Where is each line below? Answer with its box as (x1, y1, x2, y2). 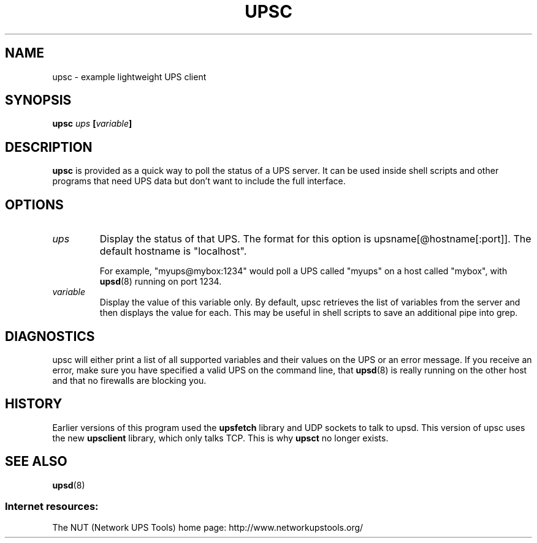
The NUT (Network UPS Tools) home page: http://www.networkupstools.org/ (52, 522, 364, 533)
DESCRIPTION (5, 139, 93, 155)
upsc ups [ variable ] (52, 118, 132, 129)
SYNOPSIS (5, 92, 72, 108)
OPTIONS (5, 197, 64, 212)
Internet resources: (5, 500, 99, 513)
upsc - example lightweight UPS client (52, 71, 207, 82)
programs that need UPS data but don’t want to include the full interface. (52, 176, 346, 187)
